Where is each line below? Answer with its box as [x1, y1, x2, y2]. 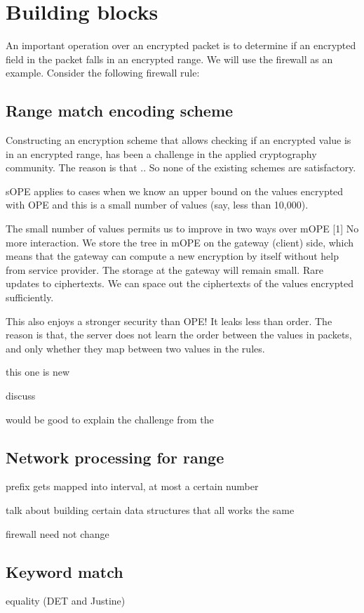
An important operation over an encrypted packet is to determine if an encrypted [6, 38, 356, 53]
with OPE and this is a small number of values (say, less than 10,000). [6, 197, 309, 212]
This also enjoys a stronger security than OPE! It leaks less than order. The [6, 313, 332, 328]
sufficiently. [6, 290, 54, 305]
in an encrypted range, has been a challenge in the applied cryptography [6, 146, 317, 161]
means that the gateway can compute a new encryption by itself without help [6, 249, 339, 263]
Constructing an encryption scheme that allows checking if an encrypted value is [6, 133, 351, 147]
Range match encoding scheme [6, 100, 234, 121]
